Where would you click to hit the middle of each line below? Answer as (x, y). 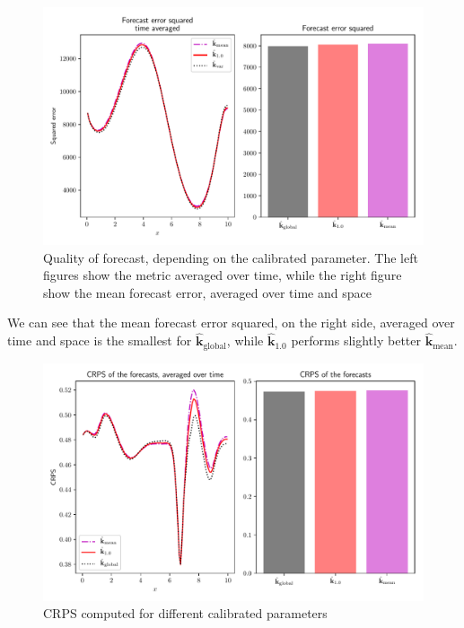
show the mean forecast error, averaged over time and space (207, 292)
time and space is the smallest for (100, 340)
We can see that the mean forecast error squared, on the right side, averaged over (231, 323)
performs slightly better (356, 340)
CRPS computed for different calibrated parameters (185, 613)
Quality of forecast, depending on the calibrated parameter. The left (231, 257)
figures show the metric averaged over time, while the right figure (223, 275)
